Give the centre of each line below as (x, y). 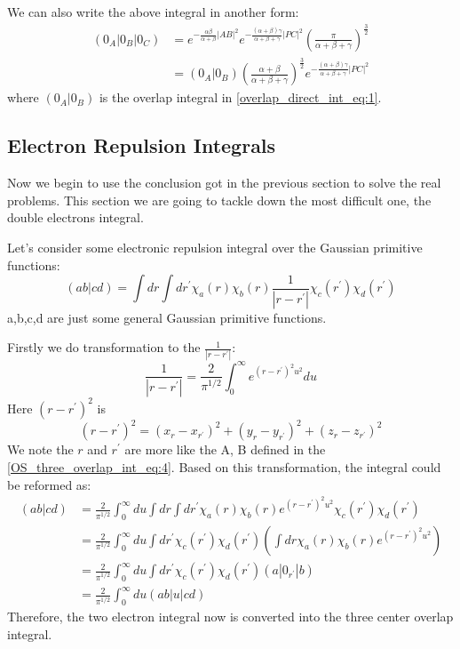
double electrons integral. (75, 217)
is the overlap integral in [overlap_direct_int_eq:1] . (240, 97)
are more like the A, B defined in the (225, 449)
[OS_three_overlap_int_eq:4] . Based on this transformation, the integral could (224, 467)
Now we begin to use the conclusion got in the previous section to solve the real (224, 183)
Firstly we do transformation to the (104, 347)
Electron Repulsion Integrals (142, 145)
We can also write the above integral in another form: (153, 12)
